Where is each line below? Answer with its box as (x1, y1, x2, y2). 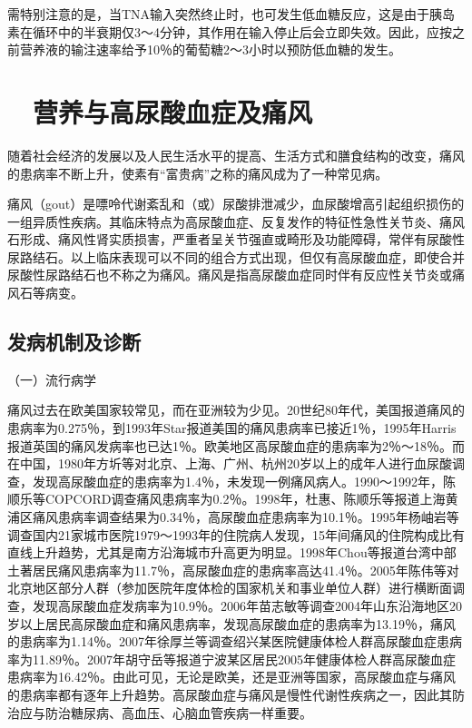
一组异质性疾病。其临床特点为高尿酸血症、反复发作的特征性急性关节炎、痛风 (7, 212, 465, 231)
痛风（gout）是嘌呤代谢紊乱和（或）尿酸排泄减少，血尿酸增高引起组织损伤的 (7, 194, 465, 213)
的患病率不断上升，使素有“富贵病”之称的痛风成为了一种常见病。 (7, 163, 388, 182)
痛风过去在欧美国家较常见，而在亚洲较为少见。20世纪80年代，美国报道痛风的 (7, 400, 465, 419)
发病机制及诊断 (7, 328, 141, 356)
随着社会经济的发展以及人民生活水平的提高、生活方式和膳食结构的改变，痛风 (7, 145, 465, 164)
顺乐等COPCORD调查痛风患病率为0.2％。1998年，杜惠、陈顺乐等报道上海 (7, 489, 446, 508)
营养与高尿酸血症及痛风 (33, 93, 313, 130)
